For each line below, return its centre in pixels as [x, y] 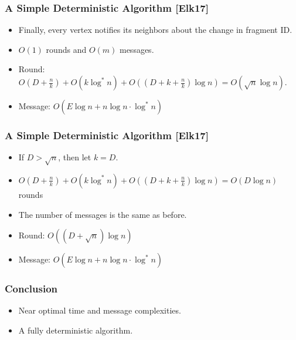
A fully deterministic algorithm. [76, 330]
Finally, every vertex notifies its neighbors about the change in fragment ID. [155, 30]
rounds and [66, 49]
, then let [75, 157]
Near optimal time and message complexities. [100, 310]
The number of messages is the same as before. [103, 214]
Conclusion [31, 289]
